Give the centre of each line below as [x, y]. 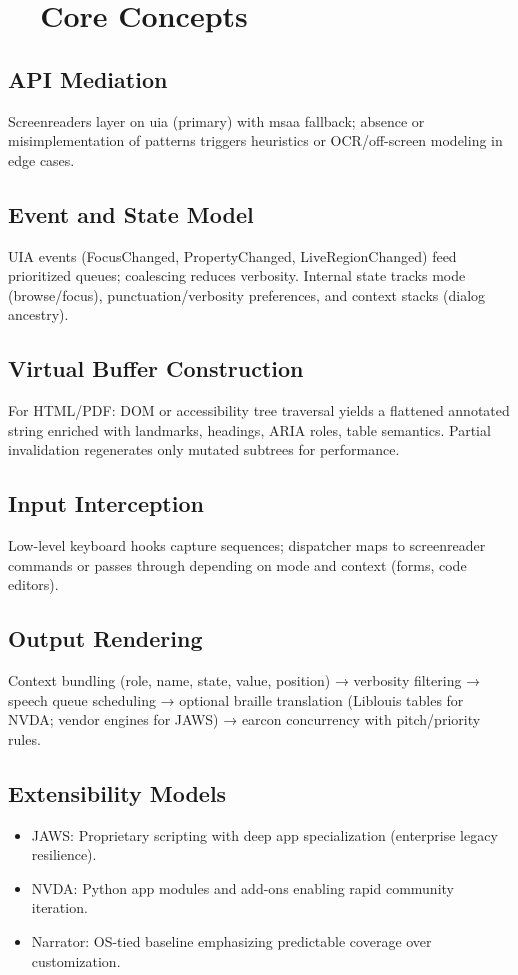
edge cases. [41, 159]
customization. [76, 960]
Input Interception [106, 503]
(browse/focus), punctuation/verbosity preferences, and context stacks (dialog [247, 294]
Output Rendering [105, 638]
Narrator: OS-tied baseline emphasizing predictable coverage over [231, 941]
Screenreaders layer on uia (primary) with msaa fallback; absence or [216, 120]
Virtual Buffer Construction [156, 368]
